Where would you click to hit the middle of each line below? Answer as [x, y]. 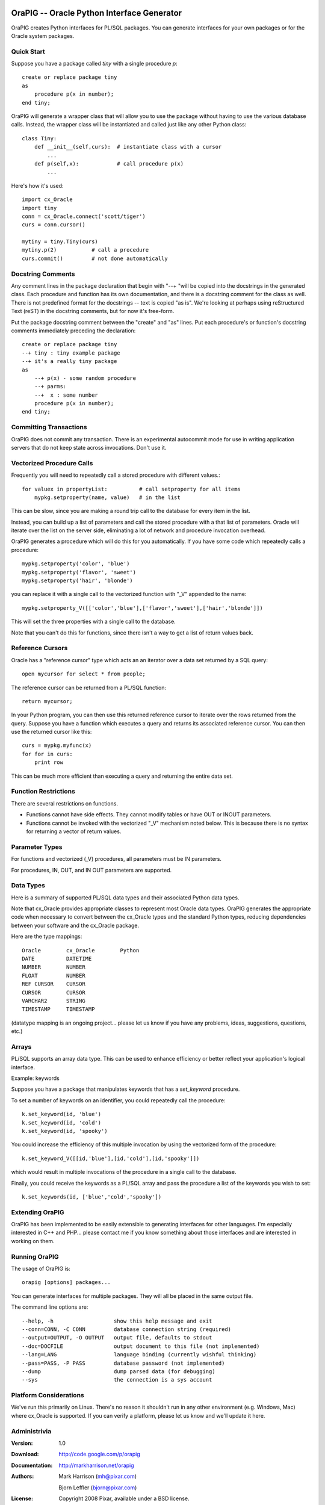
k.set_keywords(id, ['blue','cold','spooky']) [92, 1197]
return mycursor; [47, 701]
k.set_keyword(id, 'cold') [62, 1122]
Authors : [23, 1476]
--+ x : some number [66, 395]
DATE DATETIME [57, 958]
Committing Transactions [49, 427]
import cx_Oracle [47, 200]
